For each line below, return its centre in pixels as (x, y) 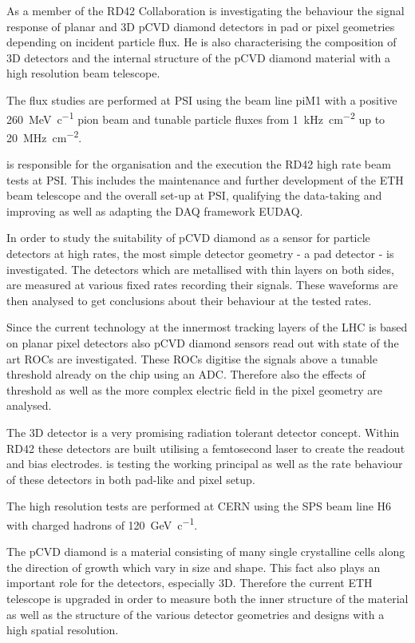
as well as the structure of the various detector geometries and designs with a (196, 614)
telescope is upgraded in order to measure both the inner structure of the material (207, 598)
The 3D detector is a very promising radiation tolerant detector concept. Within (203, 432)
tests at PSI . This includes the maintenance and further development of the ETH (205, 179)
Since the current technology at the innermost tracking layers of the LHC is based (207, 327)
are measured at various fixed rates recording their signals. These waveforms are (202, 285)
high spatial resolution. (63, 630)
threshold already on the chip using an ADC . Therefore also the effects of (186, 374)
